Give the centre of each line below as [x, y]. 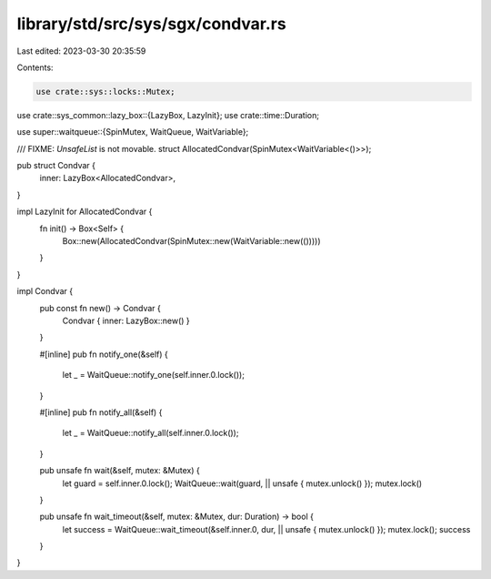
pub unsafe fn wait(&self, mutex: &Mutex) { [120, 471]
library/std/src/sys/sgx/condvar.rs [151, 24]
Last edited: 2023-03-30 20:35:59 [81, 51]
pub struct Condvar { [56, 166]
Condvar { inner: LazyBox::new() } [126, 320]
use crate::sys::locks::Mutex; [106, 91]
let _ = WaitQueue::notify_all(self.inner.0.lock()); [150, 433]
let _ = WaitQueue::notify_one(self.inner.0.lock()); [154, 375]
